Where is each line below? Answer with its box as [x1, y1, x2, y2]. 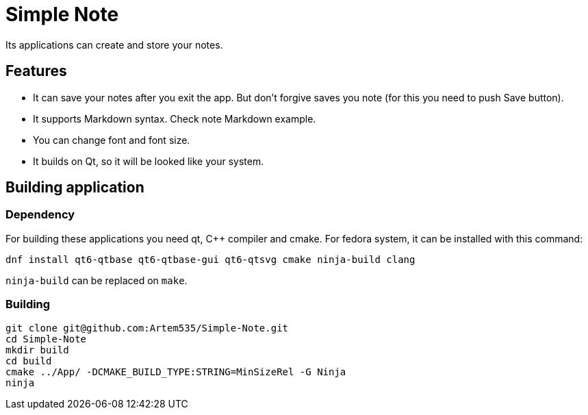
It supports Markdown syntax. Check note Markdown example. [33, 112, 316, 125]
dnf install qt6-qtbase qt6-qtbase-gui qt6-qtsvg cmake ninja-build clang [5, 253, 416, 265]
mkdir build [5, 344, 69, 355]
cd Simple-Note [5, 333, 87, 344]
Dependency [5, 207, 75, 222]
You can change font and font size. [33, 134, 190, 146]
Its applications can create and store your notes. [5, 38, 223, 51]
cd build [5, 355, 52, 366]
